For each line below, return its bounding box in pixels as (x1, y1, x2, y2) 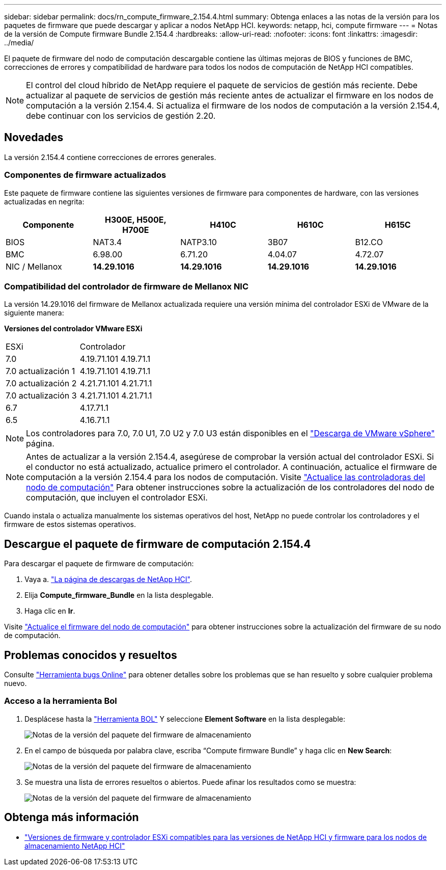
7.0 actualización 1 (6, 366, 75, 377)
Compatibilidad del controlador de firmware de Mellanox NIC (4, 281, 249, 292)
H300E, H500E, (105, 214, 166, 225)
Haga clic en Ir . (24, 607, 75, 616)
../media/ (4, 38, 34, 47)
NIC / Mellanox (6, 261, 62, 272)
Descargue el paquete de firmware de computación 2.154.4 (4, 537, 311, 550)
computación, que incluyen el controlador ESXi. (26, 492, 208, 503)
